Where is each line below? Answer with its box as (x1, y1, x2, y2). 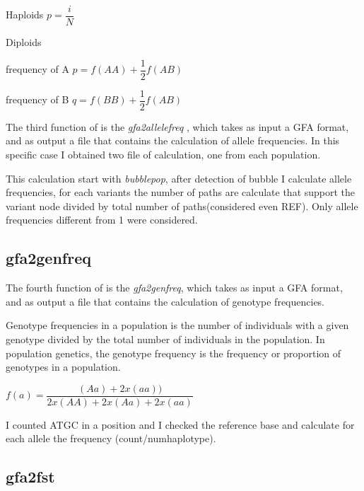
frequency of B (6, 92, 69, 107)
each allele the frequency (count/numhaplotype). (6, 431, 216, 446)
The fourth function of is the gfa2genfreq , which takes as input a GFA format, (6, 280, 343, 295)
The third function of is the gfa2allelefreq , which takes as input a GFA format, (6, 119, 349, 134)
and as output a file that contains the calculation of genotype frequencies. (6, 294, 325, 308)
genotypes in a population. (6, 359, 121, 374)
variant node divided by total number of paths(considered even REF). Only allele (6, 198, 358, 213)
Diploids (6, 35, 42, 50)
